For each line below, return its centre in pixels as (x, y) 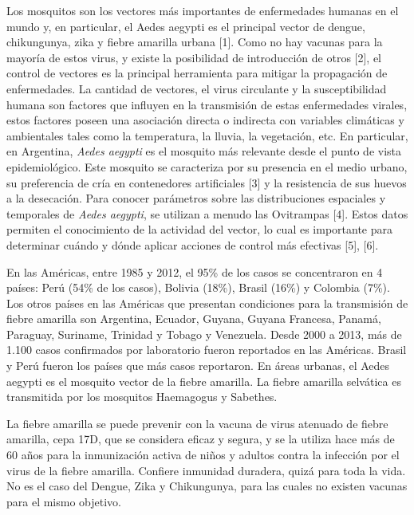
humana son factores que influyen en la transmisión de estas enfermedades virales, (207, 104)
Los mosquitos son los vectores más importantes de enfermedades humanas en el (203, 10)
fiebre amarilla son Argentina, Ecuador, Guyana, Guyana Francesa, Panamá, (194, 318)
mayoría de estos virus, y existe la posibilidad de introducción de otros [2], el (194, 57)
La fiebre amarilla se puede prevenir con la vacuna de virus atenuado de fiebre (197, 423)
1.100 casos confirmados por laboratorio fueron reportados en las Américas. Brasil (207, 350)
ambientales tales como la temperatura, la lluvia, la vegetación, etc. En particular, (207, 135)
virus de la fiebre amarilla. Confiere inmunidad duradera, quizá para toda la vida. (206, 470)
